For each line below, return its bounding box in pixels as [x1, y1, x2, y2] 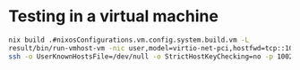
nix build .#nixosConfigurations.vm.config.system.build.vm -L [8, 35, 250, 44]
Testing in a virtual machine [8, 6, 219, 27]
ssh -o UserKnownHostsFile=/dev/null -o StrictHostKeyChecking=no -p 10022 [8, 51, 297, 61]
